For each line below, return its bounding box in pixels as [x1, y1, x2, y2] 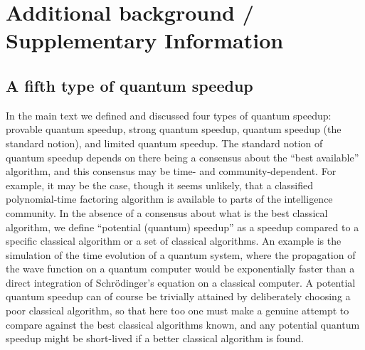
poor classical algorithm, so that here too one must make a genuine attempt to [6, 303, 349, 318]
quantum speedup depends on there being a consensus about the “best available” [6, 149, 359, 164]
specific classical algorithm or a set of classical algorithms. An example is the [6, 233, 342, 248]
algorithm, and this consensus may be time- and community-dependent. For [6, 164, 337, 179]
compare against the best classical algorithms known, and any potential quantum [6, 317, 360, 332]
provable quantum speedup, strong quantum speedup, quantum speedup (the [6, 122, 342, 137]
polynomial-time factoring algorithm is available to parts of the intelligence [6, 191, 333, 206]
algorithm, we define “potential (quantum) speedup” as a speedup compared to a [6, 219, 359, 234]
